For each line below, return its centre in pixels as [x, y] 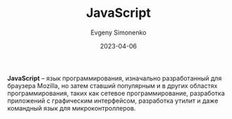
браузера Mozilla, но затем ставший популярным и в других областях [112, 85]
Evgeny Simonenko [118, 32]
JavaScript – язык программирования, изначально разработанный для [115, 78]
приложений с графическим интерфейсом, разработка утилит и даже [113, 101]
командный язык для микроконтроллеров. [72, 108]
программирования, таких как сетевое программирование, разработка [116, 93]
